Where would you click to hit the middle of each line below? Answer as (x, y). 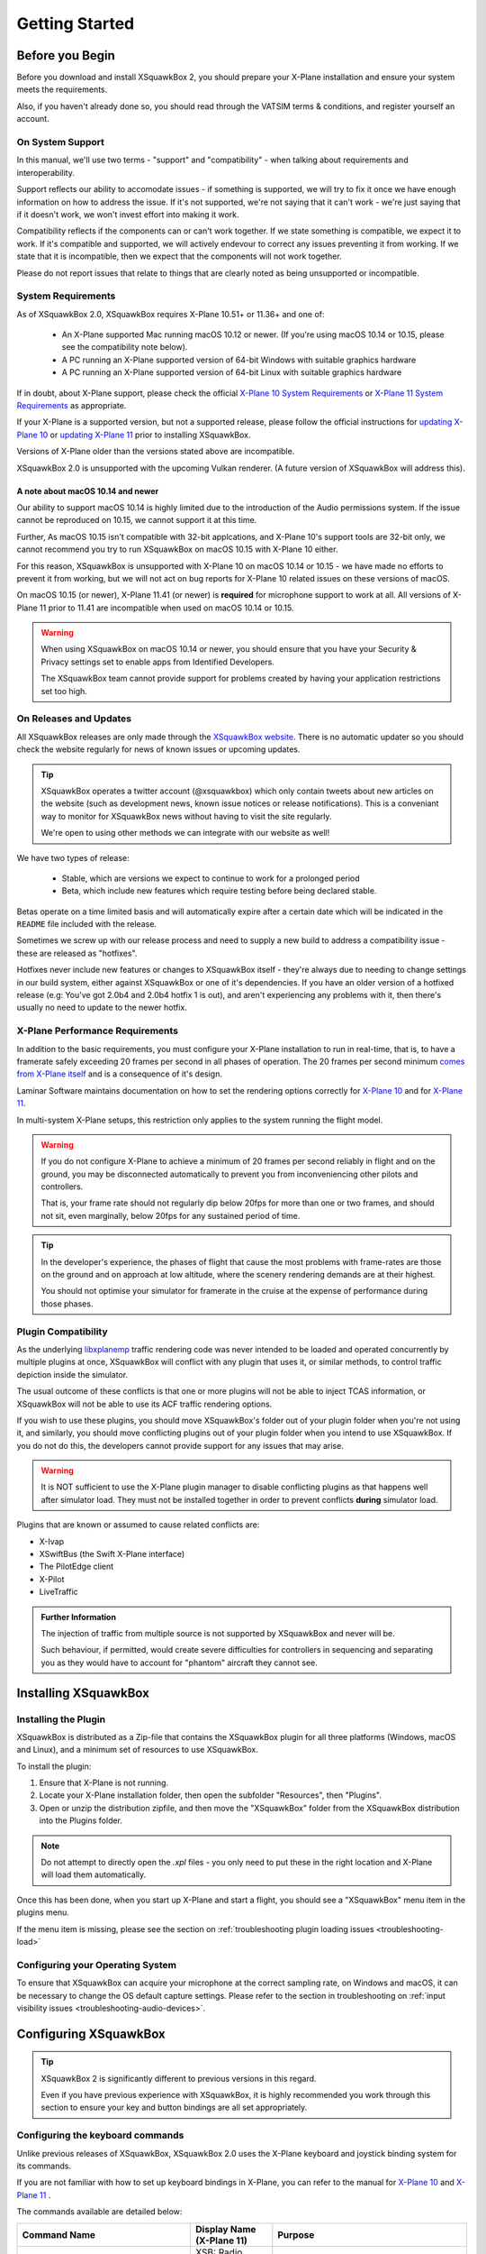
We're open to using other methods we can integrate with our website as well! (185, 833)
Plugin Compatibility (62, 1332)
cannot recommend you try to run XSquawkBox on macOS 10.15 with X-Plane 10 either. (177, 549)
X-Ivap (52, 1541)
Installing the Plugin (61, 1719)
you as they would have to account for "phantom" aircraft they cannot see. (180, 1663)
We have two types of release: (73, 857)
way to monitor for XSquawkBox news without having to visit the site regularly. (186, 816)
